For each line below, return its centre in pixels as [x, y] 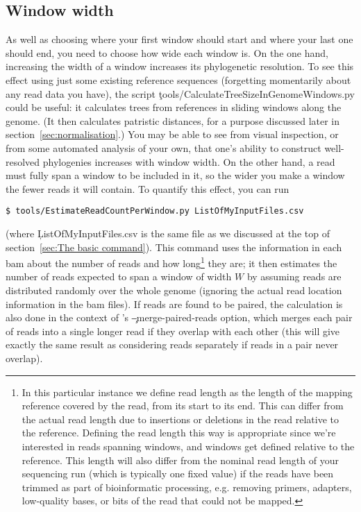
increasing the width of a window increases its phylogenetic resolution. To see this [180, 66]
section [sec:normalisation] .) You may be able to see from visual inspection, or [172, 134]
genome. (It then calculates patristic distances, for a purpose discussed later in [173, 120]
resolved [23, 161]
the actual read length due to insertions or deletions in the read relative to [180, 419]
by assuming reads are [294, 276]
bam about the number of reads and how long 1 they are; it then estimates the [171, 262]
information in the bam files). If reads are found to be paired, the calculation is [174, 304]
